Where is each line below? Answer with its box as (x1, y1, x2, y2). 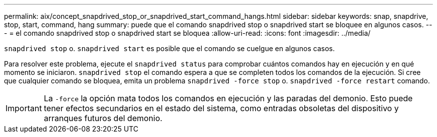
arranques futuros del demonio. (43, 113, 163, 123)
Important (5, 103, 42, 113)
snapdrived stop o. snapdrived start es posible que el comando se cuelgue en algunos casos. (4, 44, 335, 53)
